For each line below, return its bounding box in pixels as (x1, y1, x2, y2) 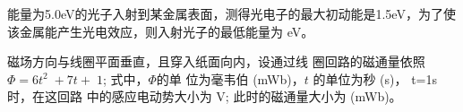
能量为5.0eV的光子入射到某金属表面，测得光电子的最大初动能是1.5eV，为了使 (7, 4, 456, 22)
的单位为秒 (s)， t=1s (313, 69, 438, 88)
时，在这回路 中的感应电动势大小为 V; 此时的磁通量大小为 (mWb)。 (7, 87, 402, 106)
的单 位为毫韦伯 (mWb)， (156, 69, 304, 88)
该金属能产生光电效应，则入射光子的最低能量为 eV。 (7, 22, 314, 40)
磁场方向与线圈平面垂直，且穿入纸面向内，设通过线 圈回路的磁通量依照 (7, 52, 425, 71)
